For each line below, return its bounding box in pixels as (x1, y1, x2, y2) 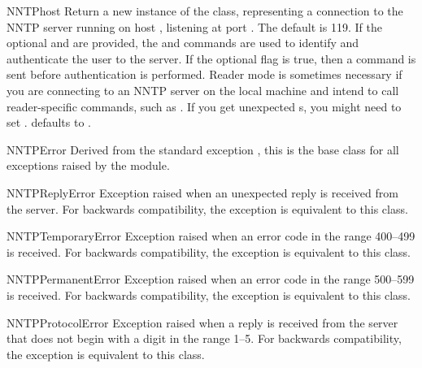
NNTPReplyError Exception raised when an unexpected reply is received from (7, 184, 398, 201)
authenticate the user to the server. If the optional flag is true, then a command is (7, 50, 416, 67)
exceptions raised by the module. (7, 157, 170, 174)
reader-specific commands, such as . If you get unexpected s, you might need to (7, 97, 402, 115)
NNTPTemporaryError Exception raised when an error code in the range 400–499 (7, 227, 415, 245)
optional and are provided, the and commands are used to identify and (7, 34, 359, 51)
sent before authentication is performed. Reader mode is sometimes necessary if (7, 66, 402, 83)
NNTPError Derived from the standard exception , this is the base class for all (7, 141, 399, 158)
